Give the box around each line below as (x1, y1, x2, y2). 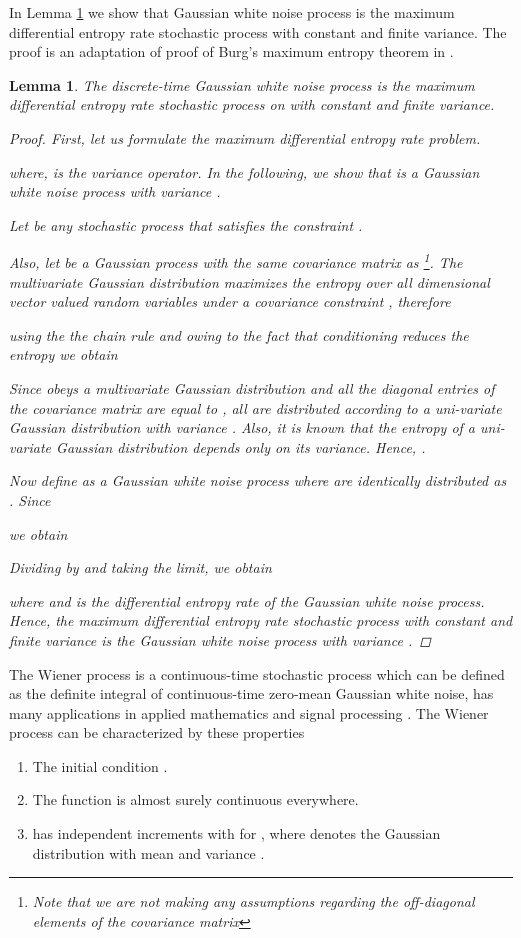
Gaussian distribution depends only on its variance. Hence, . (56, 436, 426, 457)
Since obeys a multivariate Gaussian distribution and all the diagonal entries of (9, 377, 495, 398)
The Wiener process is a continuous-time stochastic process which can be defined (9, 663, 505, 684)
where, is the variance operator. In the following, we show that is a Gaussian (9, 161, 480, 182)
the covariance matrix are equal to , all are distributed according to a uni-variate (9, 397, 502, 418)
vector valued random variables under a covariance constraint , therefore (9, 291, 451, 312)
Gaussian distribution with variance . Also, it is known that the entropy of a (9, 417, 476, 438)
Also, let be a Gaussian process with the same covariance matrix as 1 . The (9, 249, 463, 272)
